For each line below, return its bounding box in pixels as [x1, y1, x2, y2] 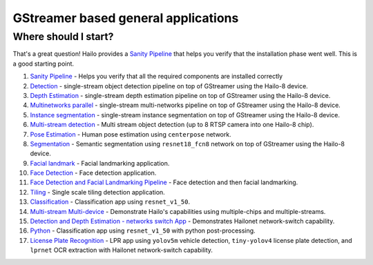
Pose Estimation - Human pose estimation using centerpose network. [30, 130, 231, 138]
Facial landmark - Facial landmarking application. [30, 159, 170, 167]
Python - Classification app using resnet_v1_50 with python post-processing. [30, 226, 256, 235]
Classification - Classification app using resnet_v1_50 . [30, 197, 190, 206]
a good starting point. [12, 59, 75, 68]
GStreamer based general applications [12, 10, 239, 26]
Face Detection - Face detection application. [30, 169, 157, 177]
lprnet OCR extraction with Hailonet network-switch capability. [30, 246, 213, 255]
